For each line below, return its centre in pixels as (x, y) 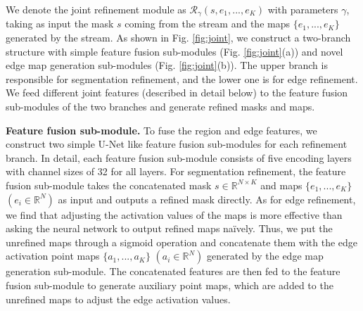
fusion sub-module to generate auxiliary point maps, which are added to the (170, 285)
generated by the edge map (265, 256)
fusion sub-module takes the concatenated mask (109, 185)
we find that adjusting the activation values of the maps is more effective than (174, 214)
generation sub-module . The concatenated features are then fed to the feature (173, 271)
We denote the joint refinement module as (96, 9)
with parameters (303, 9)
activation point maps (53, 256)
